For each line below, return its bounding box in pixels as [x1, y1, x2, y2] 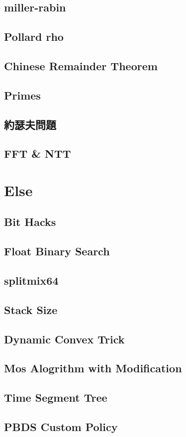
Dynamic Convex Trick [4, 331, 125, 346]
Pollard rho [4, 29, 64, 44]
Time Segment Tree [4, 390, 107, 405]
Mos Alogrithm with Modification [4, 360, 182, 376]
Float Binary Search [4, 243, 110, 259]
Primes [4, 87, 41, 103]
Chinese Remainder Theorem [4, 58, 158, 73]
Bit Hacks [4, 214, 56, 229]
